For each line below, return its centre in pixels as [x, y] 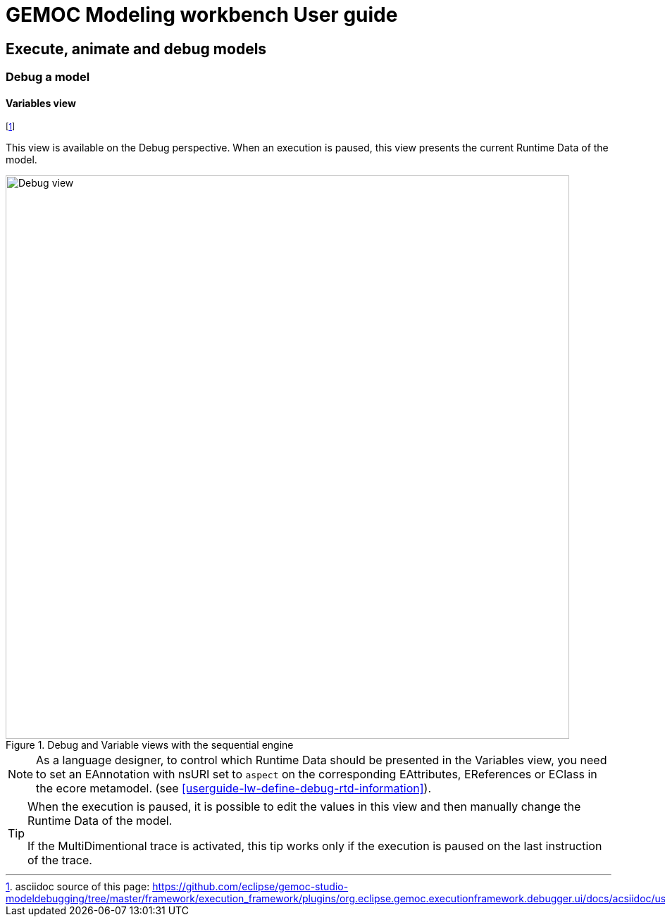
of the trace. [60, 860]
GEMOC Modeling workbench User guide [202, 15]
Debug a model [48, 77]
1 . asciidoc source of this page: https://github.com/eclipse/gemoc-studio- [177, 887]
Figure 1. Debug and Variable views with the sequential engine [150, 745]
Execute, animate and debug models [136, 49]
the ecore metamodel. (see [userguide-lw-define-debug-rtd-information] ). [234, 789]
